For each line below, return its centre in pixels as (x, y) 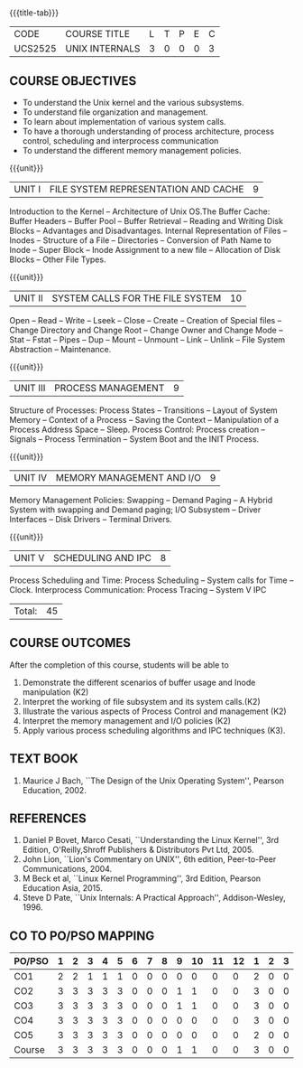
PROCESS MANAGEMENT (109, 388)
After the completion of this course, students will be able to (119, 665)
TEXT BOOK (44, 759)
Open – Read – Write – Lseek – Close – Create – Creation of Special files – (146, 320)
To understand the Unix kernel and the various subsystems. (133, 103)
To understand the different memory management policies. (132, 150)
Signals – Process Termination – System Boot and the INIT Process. (134, 439)
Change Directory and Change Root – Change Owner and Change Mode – (146, 330)
